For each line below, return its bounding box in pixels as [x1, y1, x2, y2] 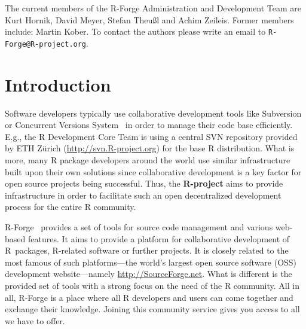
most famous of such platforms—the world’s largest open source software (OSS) [5, 255, 297, 268]
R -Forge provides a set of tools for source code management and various [5, 220, 273, 233]
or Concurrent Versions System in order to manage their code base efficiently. [5, 118, 293, 131]
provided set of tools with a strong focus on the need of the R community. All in [5, 279, 299, 291]
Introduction [5, 72, 111, 96]
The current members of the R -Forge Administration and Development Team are [5, 2, 302, 14]
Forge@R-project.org [5, 39, 87, 48]
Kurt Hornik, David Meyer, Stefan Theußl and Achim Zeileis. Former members [5, 13, 294, 26]
